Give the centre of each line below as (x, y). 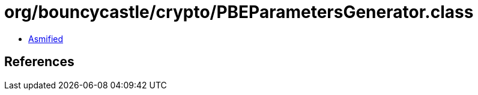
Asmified (46, 38)
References (39, 62)
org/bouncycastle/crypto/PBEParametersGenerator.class (239, 12)
